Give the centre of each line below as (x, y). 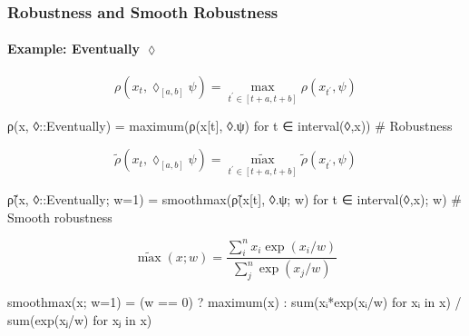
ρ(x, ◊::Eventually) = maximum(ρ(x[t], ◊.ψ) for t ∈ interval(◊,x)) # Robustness (230, 126)
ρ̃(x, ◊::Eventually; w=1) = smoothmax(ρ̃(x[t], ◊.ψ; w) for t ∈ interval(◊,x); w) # (234, 198)
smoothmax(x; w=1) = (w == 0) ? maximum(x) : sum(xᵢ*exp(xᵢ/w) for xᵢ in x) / (234, 302)
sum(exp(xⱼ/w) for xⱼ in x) (80, 319)
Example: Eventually (73, 49)
